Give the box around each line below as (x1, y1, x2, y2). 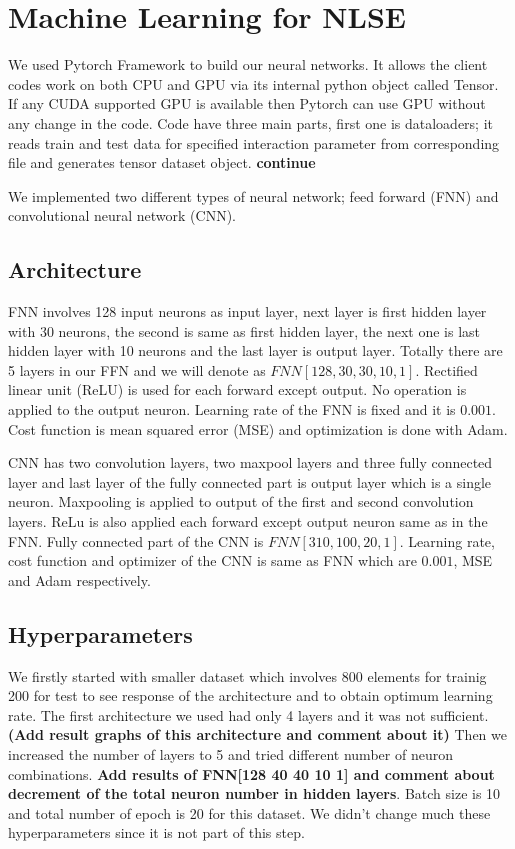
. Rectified (415, 359, 478, 380)
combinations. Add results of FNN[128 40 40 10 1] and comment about (8, 763, 495, 784)
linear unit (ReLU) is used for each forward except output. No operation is (8, 379, 467, 400)
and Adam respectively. (8, 569, 151, 590)
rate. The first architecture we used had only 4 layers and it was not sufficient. (8, 704, 489, 725)
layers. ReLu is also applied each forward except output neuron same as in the (8, 511, 488, 532)
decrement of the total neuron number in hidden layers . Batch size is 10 (8, 783, 501, 804)
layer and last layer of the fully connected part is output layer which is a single (8, 471, 492, 492)
